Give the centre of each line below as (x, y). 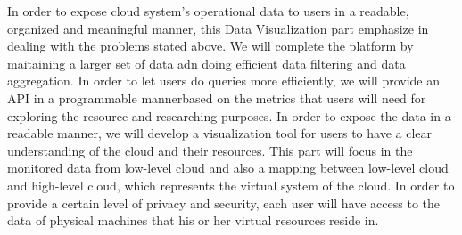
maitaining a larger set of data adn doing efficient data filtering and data (206, 63)
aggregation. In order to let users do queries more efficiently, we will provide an (224, 81)
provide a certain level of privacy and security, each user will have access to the (223, 203)
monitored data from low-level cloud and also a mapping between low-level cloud (228, 168)
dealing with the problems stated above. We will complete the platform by (210, 46)
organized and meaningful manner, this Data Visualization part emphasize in (218, 28)
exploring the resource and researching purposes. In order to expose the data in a (229, 115)
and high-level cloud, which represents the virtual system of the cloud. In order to (231, 185)
